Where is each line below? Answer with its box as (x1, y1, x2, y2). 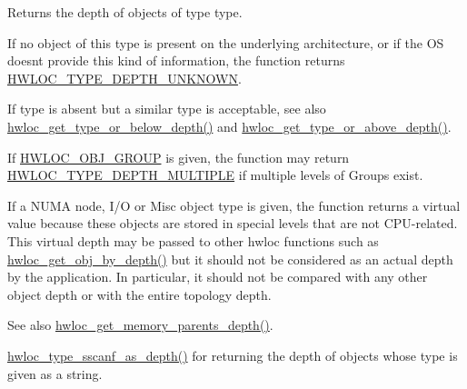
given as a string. (7, 364, 103, 383)
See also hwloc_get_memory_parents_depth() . (7, 315, 273, 334)
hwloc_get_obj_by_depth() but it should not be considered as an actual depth (7, 249, 453, 268)
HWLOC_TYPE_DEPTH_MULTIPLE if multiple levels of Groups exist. (7, 165, 423, 185)
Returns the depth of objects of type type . (7, 3, 243, 21)
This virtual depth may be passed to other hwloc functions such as (7, 231, 379, 250)
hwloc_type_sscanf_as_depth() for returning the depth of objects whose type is (7, 345, 458, 364)
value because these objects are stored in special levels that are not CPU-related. (7, 214, 458, 233)
